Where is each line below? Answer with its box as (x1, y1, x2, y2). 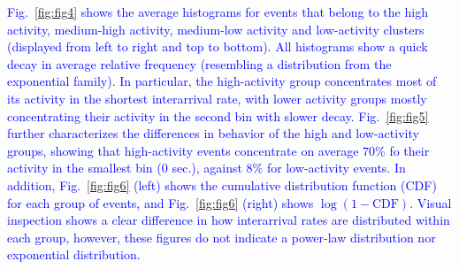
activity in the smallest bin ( (7, 158, 162, 177)
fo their (389, 141, 430, 159)
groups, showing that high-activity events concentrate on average (7, 141, 359, 159)
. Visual (409, 193, 452, 211)
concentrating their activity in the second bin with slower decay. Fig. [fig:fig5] (7, 106, 429, 125)
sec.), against (172, 158, 242, 177)
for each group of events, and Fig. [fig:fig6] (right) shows (7, 193, 314, 211)
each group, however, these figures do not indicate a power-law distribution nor (7, 227, 436, 246)
